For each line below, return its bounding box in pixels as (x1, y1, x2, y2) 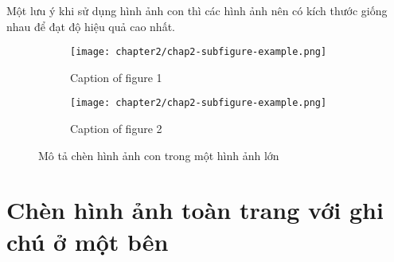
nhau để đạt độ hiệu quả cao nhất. (6, 18, 175, 34)
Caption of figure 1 (70, 68, 162, 85)
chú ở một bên (6, 225, 169, 257)
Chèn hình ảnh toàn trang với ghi (6, 194, 384, 226)
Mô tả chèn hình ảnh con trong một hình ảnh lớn (38, 147, 279, 163)
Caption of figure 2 (70, 120, 162, 137)
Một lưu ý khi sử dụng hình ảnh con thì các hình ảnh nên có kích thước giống (6, 2, 388, 18)
